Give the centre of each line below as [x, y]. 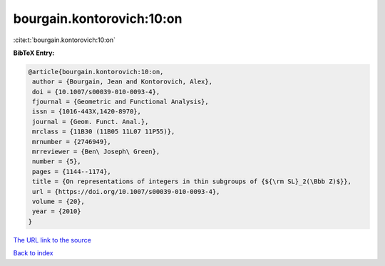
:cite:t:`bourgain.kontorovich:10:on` [64, 40]
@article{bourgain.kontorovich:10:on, [96, 72]
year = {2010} [57, 211]
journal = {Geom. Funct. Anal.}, [91, 122]
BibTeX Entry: [34, 53]
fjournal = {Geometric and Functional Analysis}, [121, 102]
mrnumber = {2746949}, [72, 142]
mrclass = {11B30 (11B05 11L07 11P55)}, [104, 132]
